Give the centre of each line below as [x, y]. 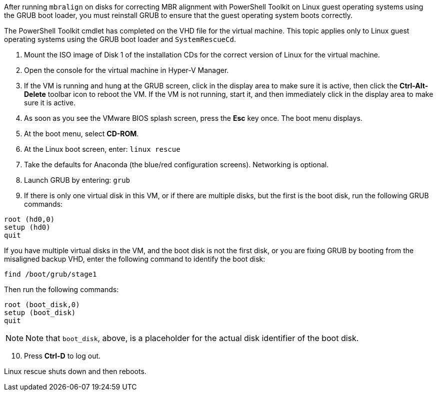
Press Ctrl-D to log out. [62, 356]
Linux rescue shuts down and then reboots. [75, 371]
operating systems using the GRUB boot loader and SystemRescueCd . [120, 39]
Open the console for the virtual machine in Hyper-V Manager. [126, 70]
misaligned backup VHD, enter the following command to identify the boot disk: [135, 259]
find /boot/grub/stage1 [50, 274]
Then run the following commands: [61, 289]
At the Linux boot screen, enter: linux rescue [102, 149]
